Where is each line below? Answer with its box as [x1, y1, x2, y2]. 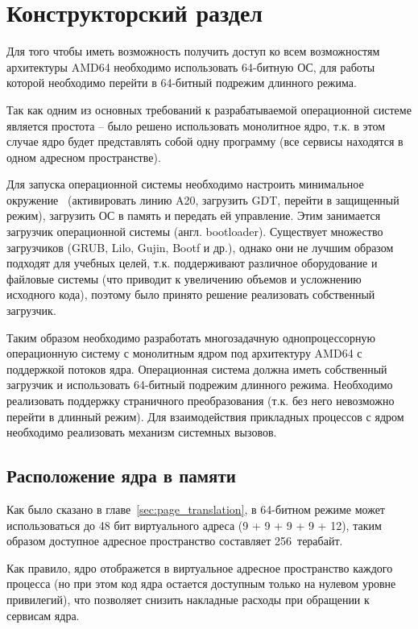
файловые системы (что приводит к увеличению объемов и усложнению [6, 270, 362, 287]
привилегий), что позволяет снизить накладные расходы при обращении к [6, 590, 370, 607]
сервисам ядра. [6, 606, 80, 623]
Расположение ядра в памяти [6, 463, 236, 488]
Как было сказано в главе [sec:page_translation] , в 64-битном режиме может [6, 500, 385, 517]
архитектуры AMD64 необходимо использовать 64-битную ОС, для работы [6, 58, 375, 75]
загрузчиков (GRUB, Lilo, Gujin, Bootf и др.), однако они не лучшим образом [6, 238, 394, 255]
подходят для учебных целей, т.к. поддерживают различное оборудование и [6, 254, 378, 271]
